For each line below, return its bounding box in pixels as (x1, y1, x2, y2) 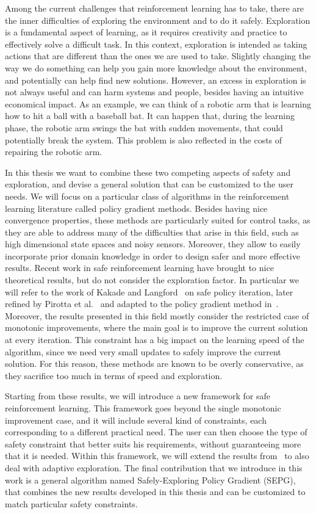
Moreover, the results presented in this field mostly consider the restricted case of (5, 309, 309, 322)
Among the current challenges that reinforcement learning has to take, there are (5, 2, 304, 14)
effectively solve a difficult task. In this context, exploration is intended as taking (5, 37, 307, 50)
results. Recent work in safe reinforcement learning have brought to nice (5, 261, 274, 274)
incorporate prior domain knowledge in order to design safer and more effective (5, 249, 300, 262)
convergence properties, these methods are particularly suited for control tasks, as (5, 214, 311, 226)
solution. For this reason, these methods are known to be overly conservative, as (5, 357, 304, 370)
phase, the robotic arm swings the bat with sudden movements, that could (5, 121, 283, 134)
